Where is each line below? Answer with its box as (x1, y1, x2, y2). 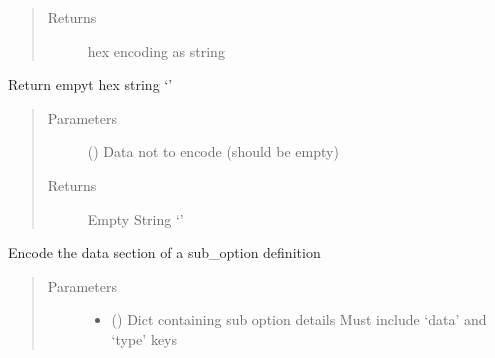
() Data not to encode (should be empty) (87, 141, 339, 162)
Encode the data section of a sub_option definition (8, 242, 321, 263)
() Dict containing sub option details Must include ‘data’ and (111, 309, 487, 330)
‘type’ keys (111, 328, 178, 349)
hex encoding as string (87, 40, 225, 61)
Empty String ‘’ (87, 208, 184, 229)
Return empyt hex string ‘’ (8, 74, 173, 95)
